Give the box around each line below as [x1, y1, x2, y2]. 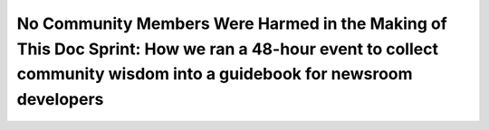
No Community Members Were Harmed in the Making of [16, 14, 447, 33]
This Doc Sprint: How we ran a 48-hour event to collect [16, 39, 439, 59]
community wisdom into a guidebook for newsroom [16, 64, 413, 85]
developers [16, 89, 104, 110]
